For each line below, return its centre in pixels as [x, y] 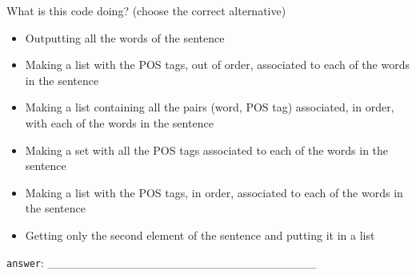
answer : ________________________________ [162, 262]
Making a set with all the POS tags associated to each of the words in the [207, 150]
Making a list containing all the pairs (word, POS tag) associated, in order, [210, 107]
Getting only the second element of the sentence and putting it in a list [200, 235]
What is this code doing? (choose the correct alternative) [146, 10]
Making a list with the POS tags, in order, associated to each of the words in [214, 192]
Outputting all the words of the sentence [125, 37]
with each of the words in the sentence [119, 122]
